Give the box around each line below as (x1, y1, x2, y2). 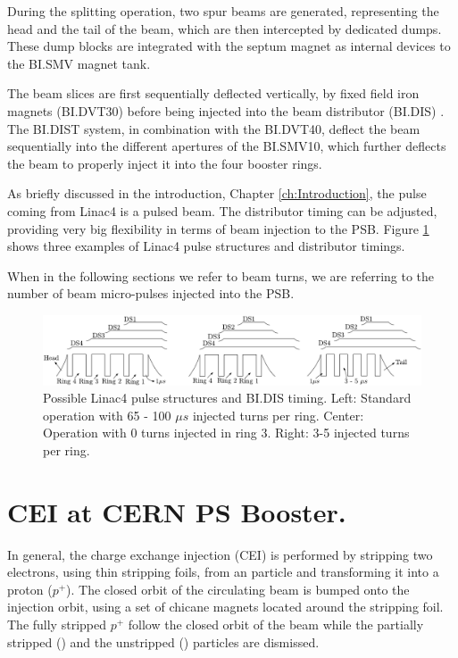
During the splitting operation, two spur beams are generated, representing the (7, 2, 439, 20)
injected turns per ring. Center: (192, 405, 364, 424)
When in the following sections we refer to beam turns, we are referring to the (7, 266, 435, 285)
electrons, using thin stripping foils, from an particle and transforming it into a (7, 562, 439, 581)
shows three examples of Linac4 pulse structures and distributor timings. (7, 237, 405, 255)
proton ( (7, 579, 53, 598)
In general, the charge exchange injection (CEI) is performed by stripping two (7, 545, 433, 563)
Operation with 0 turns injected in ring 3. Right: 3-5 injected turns (43, 423, 410, 442)
